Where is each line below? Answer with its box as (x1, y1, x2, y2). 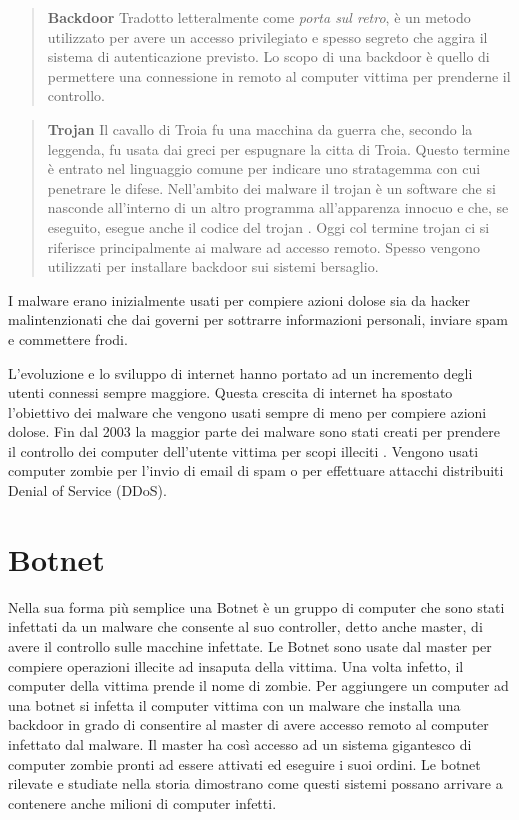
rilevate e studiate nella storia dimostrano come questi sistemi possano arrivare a (8, 773, 503, 794)
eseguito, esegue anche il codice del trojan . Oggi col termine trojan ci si (47, 216, 490, 237)
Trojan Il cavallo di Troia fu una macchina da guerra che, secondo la (47, 118, 473, 139)
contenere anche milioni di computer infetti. (8, 792, 277, 813)
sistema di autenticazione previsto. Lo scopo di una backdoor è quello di (47, 46, 490, 67)
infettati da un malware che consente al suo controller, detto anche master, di (8, 616, 483, 637)
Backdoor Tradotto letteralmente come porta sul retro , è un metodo (47, 7, 471, 27)
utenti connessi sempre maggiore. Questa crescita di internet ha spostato (8, 382, 453, 403)
